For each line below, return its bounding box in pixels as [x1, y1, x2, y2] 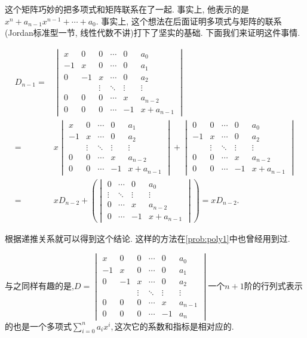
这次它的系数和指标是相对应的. [114, 319, 234, 332]
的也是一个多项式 [5, 319, 72, 332]
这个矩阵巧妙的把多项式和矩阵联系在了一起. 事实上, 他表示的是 [5, 3, 250, 15]
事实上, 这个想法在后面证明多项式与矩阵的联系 [101, 14, 282, 27]
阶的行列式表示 [244, 279, 303, 291]
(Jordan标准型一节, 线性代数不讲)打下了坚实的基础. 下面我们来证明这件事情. [5, 26, 300, 39]
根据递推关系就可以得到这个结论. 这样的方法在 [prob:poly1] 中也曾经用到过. [5, 232, 290, 245]
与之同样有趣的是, [5, 279, 74, 291]
